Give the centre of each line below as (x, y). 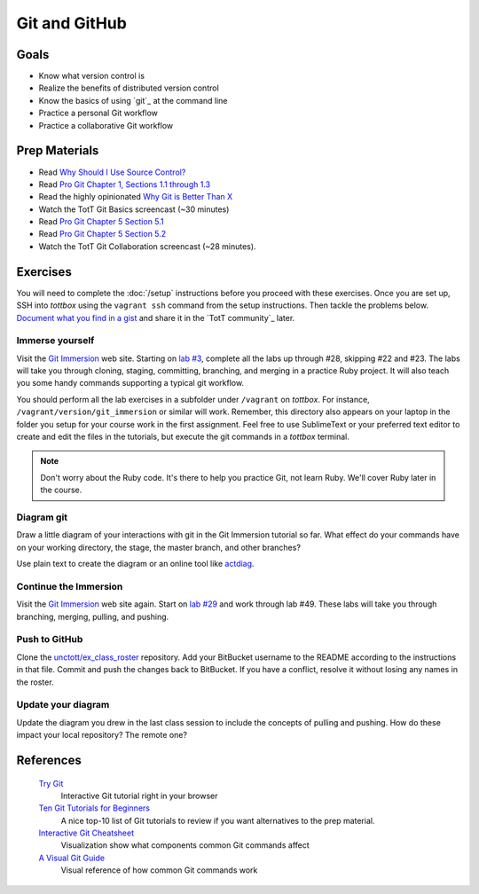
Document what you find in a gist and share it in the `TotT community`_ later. (156, 318)
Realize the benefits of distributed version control (129, 88)
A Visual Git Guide (72, 858)
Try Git (51, 783)
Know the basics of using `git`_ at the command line (133, 100)
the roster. (35, 682)
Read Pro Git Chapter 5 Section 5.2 (102, 234)
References (49, 760)
